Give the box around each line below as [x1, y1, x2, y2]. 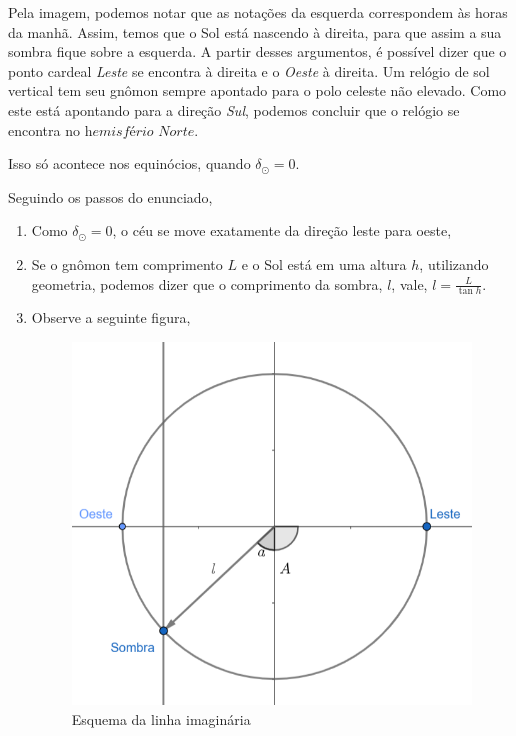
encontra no [8, 119, 80, 140]
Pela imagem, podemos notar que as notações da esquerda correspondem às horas [8, 2, 508, 22]
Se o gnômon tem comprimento [31, 253, 223, 274]
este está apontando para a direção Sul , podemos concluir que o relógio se [8, 99, 460, 120]
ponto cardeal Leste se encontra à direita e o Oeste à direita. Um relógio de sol [8, 60, 490, 81]
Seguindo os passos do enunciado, [8, 186, 213, 207]
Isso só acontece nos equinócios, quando [8, 153, 251, 174]
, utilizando [419, 253, 489, 274]
